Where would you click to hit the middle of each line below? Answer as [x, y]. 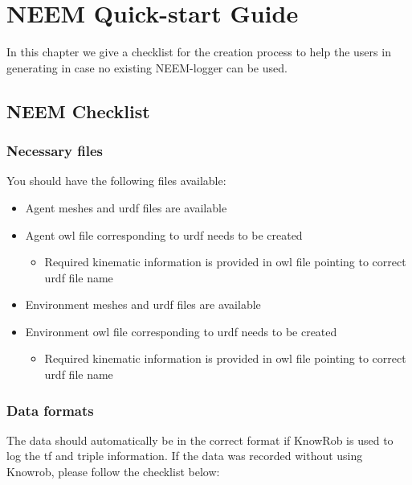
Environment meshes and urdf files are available [143, 304]
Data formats [50, 410]
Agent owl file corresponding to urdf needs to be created [164, 234]
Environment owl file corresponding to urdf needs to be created [181, 331]
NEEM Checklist [78, 111]
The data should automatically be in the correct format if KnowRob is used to [200, 440]
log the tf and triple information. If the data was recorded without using [185, 456]
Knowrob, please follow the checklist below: [113, 472]
